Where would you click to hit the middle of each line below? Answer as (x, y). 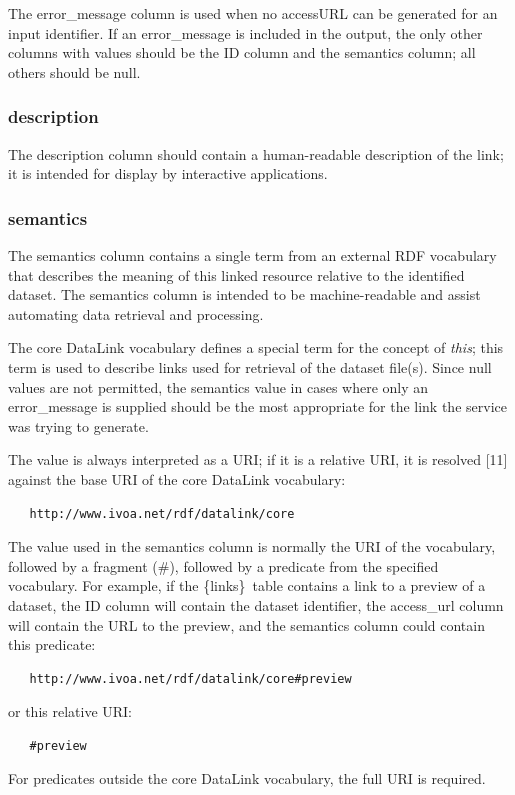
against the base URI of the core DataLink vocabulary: (177, 478)
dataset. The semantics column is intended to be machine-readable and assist (244, 294)
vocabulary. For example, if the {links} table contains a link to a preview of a (247, 585)
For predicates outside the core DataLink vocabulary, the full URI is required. (247, 778)
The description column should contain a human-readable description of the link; (256, 153)
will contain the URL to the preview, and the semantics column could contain (246, 624)
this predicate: (52, 644)
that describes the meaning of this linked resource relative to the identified (236, 274)
